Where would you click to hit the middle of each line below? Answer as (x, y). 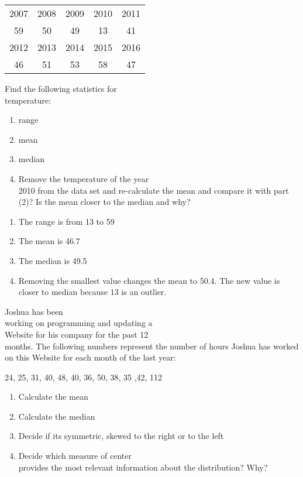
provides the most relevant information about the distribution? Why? (143, 467)
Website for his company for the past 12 (77, 334)
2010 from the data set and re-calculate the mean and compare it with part (154, 190)
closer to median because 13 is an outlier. (92, 292)
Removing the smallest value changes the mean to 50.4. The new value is (149, 280)
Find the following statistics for (61, 88)
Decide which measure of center (75, 456)
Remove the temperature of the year (84, 178)
